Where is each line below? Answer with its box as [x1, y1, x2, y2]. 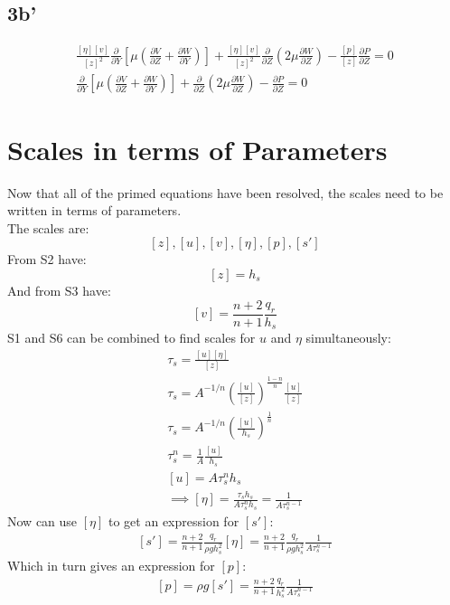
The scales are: [7, 218, 89, 237]
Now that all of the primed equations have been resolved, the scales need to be [7, 183, 444, 202]
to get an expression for [108, 512, 239, 531]
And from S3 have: [7, 280, 111, 299]
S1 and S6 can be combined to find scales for [7, 328, 256, 347]
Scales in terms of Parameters [7, 130, 388, 167]
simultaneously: [305, 328, 391, 347]
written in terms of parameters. [7, 201, 182, 220]
